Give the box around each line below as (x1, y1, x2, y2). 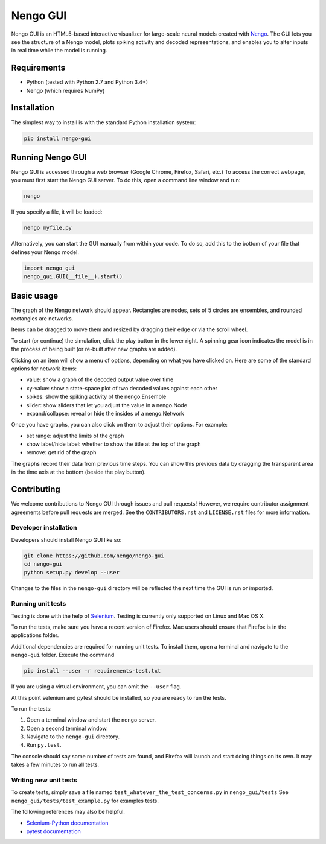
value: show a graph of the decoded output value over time (26, 376, 174, 383)
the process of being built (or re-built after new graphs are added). (11, 346, 177, 353)
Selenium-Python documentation (26, 819, 109, 827)
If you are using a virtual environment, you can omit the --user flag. (11, 683, 182, 690)
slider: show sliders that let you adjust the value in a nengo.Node (26, 401, 187, 408)
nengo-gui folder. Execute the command (11, 652, 115, 659)
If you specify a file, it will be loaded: (11, 208, 103, 215)
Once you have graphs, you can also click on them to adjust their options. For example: (11, 421, 228, 428)
